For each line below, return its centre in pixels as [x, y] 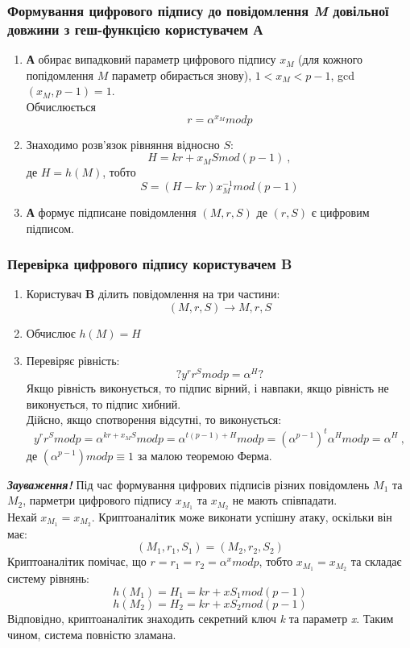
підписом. [50, 228]
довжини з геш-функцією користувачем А [135, 29]
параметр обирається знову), [182, 75]
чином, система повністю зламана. [92, 634]
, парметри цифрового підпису [97, 500]
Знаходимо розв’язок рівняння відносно [123, 144]
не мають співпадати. [285, 500]
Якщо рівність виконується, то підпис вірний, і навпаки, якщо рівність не [207, 388]
